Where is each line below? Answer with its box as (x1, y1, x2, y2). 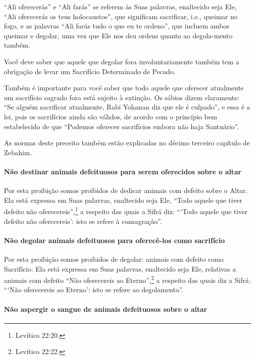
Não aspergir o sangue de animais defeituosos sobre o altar (4, 304, 207, 314)
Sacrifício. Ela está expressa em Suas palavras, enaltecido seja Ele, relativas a (4, 263, 236, 274)
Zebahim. (4, 147, 32, 157)
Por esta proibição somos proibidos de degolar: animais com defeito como (4, 253, 224, 264)
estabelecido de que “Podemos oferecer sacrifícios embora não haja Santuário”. (4, 121, 239, 131)
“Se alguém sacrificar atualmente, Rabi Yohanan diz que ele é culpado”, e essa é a (4, 102, 251, 112)
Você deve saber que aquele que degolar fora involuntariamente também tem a (4, 56, 239, 66)
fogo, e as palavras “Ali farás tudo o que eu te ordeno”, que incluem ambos (4, 21, 229, 31)
